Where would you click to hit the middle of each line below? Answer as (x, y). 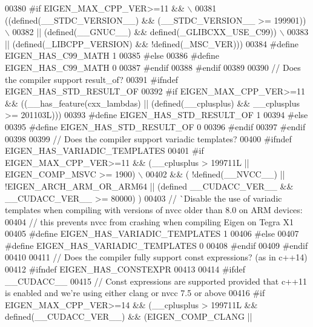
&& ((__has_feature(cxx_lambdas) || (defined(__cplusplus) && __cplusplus (153, 103)
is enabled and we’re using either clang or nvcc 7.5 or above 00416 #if (135, 293)
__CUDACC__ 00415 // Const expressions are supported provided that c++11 (156, 281)
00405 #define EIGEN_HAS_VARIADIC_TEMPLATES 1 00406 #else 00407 (152, 233)
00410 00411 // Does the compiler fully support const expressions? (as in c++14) (156, 257)
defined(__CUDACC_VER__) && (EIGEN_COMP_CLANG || (129, 316)
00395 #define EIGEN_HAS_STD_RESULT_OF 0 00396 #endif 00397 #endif (155, 126)
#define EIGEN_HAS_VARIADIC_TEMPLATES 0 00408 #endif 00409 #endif (156, 245)
